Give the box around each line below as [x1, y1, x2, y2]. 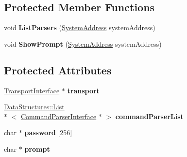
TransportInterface [4, 85, 60, 95]
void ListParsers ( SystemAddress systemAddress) [4, 22, 155, 33]
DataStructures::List [4, 102, 65, 112]
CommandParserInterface [21, 111, 97, 121]
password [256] [24, 127, 72, 138]
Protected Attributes [4, 62, 112, 77]
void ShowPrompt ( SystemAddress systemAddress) [4, 38, 162, 49]
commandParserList [115, 111, 184, 121]
